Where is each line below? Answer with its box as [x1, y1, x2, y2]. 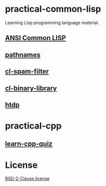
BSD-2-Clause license [5, 176, 50, 182]
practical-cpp [5, 120, 62, 132]
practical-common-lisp [5, 3, 101, 15]
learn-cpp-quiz [5, 140, 53, 148]
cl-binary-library [5, 84, 57, 92]
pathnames [5, 51, 41, 59]
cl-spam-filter [5, 67, 49, 76]
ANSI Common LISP [5, 34, 66, 42]
